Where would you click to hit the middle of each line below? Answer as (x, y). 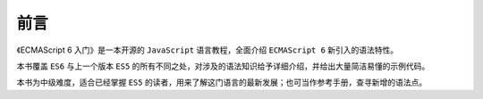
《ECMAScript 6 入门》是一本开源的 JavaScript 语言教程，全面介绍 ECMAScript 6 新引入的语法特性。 (208, 50)
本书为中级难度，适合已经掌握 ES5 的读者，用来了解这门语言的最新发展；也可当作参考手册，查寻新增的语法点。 (222, 82)
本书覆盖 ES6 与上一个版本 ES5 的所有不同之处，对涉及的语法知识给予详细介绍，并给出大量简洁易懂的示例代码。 (223, 66)
